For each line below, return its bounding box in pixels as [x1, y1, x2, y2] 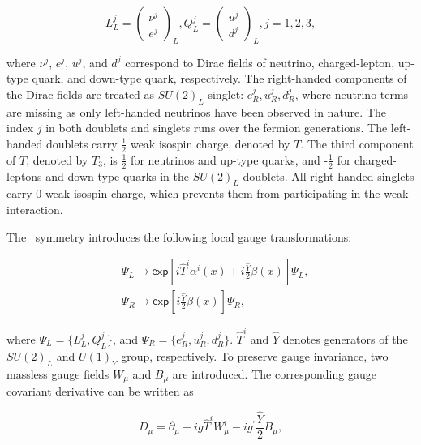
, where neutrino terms [294, 85, 409, 102]
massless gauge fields [6, 365, 110, 382]
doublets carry [46, 135, 118, 152]
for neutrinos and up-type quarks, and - [131, 151, 329, 168]
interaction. [6, 201, 63, 218]
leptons [6, 167, 42, 184]
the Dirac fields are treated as [6, 85, 155, 102]
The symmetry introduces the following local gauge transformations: [6, 228, 352, 245]
